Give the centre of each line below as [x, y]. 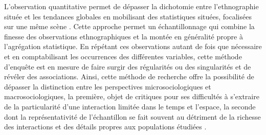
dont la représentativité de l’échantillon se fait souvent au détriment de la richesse [132, 116]
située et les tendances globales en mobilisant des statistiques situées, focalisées [128, 16]
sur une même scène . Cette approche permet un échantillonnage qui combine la [129, 26]
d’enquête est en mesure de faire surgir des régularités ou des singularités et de [128, 66]
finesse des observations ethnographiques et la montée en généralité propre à [124, 36]
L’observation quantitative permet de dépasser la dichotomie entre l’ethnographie [131, 6]
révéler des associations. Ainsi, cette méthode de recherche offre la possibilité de [129, 76]
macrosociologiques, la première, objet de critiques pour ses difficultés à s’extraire [132, 96]
